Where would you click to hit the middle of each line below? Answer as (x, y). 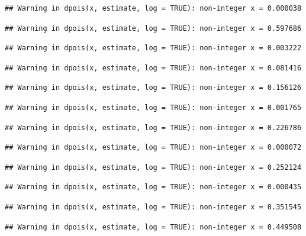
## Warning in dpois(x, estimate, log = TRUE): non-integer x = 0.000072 (153, 148)
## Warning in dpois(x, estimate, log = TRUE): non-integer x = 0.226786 (153, 127)
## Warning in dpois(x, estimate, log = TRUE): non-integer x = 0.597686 (153, 28)
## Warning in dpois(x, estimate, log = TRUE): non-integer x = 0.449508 (153, 227)
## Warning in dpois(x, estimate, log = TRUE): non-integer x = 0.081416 (153, 68)
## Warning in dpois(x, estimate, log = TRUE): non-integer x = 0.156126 (153, 88)
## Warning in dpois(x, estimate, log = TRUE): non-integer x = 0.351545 (153, 207)
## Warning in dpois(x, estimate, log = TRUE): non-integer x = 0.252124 (153, 167)
